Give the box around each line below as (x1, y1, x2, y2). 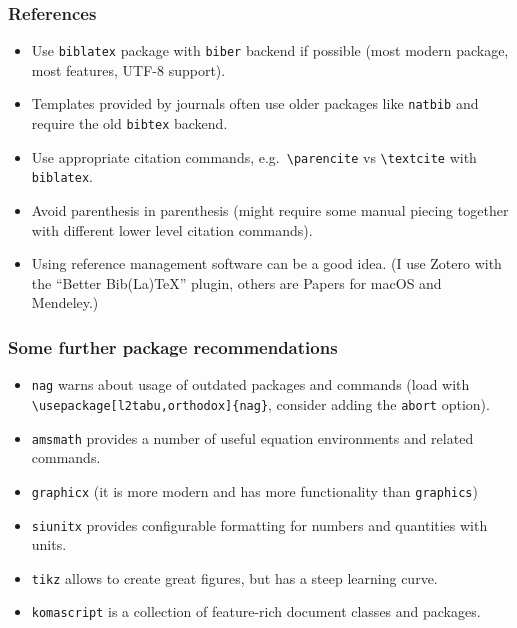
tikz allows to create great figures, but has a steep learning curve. (31, 567, 438, 588)
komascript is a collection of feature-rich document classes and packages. (31, 601, 481, 622)
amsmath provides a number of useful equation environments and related (31, 427, 474, 448)
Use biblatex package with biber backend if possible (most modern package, (31, 40, 509, 61)
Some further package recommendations (8, 334, 338, 359)
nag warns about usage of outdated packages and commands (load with (31, 374, 470, 395)
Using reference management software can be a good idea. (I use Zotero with (31, 253, 502, 274)
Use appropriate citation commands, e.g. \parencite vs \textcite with (31, 146, 477, 167)
